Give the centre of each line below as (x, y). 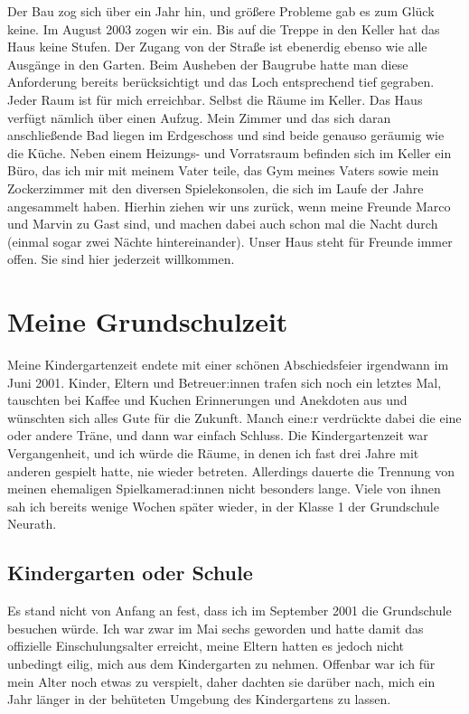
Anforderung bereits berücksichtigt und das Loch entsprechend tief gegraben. (221, 82)
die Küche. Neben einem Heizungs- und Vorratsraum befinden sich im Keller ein (230, 152)
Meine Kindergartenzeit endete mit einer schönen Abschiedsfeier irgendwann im (228, 365)
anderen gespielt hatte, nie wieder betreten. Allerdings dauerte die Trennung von (231, 470)
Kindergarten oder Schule (130, 573)
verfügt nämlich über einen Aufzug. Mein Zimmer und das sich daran (199, 117)
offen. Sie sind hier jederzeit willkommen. (121, 259)
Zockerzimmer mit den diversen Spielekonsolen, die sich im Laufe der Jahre (216, 188)
